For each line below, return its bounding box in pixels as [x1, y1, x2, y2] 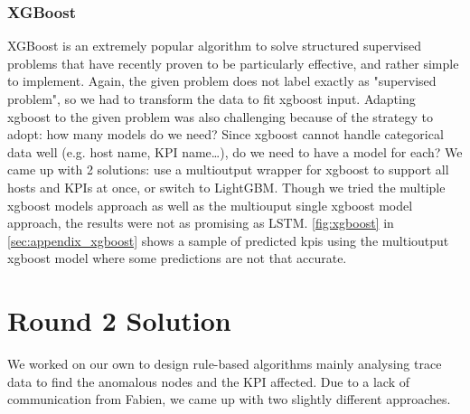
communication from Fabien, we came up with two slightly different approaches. [7, 390, 451, 409]
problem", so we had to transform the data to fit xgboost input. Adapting [7, 89, 416, 108]
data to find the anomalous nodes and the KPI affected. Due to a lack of [7, 372, 410, 390]
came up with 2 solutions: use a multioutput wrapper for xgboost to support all [7, 160, 449, 179]
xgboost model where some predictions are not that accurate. [7, 249, 347, 268]
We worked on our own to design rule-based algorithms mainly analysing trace [7, 354, 442, 373]
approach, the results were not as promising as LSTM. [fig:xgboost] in [7, 213, 394, 232]
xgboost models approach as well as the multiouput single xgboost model [7, 195, 413, 214]
